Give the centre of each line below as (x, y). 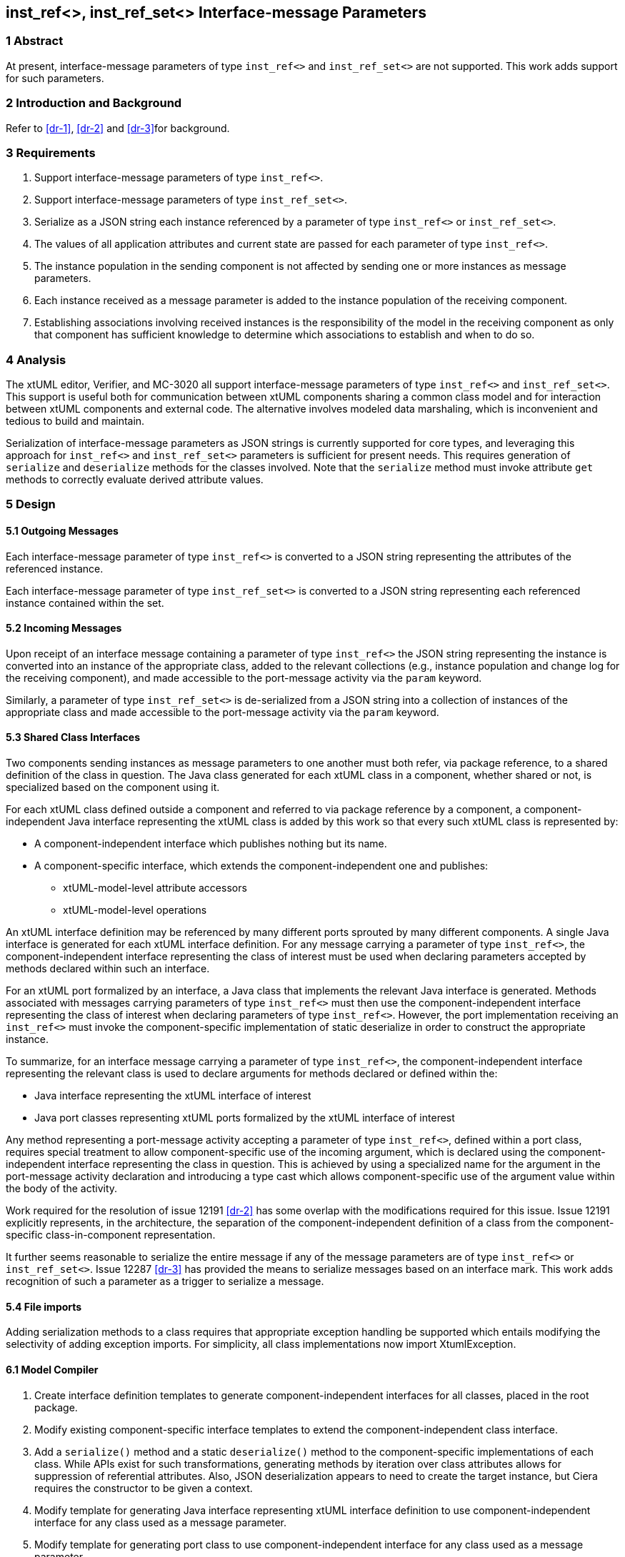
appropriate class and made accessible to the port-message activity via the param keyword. (222, 712)
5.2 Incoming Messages (64, 628)
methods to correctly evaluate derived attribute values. (135, 480)
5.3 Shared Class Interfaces (73, 737)
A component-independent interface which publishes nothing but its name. (211, 844)
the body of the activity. (62, 1189)
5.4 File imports (44, 1306)
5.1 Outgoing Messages (62, 531)
